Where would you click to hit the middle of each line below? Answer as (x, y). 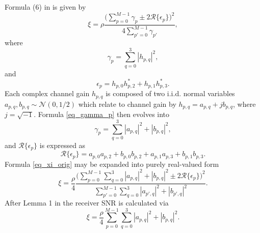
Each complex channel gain (47, 93)
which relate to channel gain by (127, 104)
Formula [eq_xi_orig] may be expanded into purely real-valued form (112, 164)
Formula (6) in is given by (45, 7)
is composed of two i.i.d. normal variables (170, 93)
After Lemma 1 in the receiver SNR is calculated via (87, 202)
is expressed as (62, 145)
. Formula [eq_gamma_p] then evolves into (102, 114)
